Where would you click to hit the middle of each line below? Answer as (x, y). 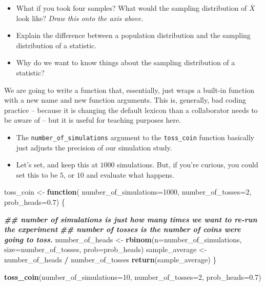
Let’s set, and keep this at (57, 165)
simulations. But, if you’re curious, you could (188, 165)
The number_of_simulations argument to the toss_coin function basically (135, 137)
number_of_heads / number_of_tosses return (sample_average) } (110, 259)
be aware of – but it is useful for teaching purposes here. (93, 120)
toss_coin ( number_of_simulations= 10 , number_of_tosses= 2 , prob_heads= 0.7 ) (133, 277)
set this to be (37, 174)
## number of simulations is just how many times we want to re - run (131, 219)
